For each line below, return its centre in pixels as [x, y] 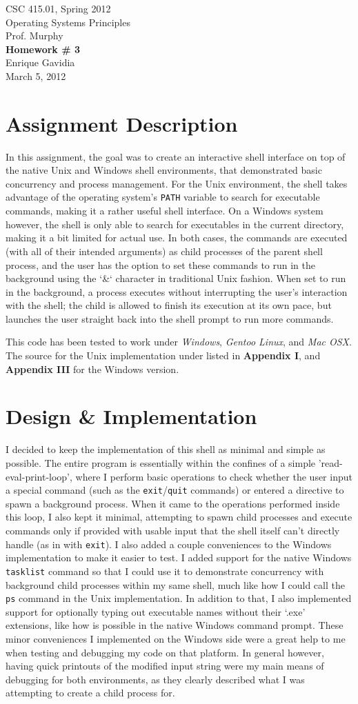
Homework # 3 [43, 49]
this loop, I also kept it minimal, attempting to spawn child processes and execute [179, 517]
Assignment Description [122, 123]
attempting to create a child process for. [90, 693]
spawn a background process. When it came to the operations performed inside [173, 503]
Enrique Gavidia [40, 62]
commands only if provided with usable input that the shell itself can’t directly [173, 530]
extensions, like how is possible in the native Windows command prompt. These [175, 625]
